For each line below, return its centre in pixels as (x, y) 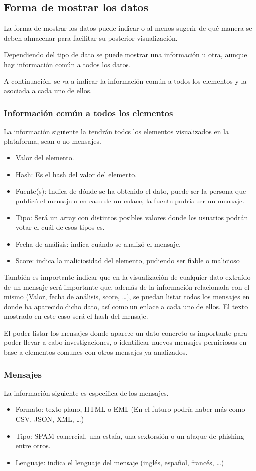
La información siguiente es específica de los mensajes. (86, 392)
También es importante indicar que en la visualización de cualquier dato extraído (127, 277)
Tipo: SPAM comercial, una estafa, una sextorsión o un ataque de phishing (130, 436)
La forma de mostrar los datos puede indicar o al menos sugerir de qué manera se (128, 28)
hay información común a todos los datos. (67, 64)
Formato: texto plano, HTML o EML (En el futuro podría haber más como (130, 409)
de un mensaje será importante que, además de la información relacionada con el (127, 287)
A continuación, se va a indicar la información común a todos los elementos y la (125, 81)
